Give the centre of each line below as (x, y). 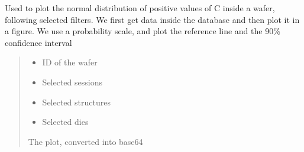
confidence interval (38, 42)
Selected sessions (72, 82)
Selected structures (76, 102)
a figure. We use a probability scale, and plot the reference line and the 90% (143, 31)
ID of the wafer (70, 62)
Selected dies (65, 122)
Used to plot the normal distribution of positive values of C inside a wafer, (140, 8)
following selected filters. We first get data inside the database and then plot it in (152, 19)
